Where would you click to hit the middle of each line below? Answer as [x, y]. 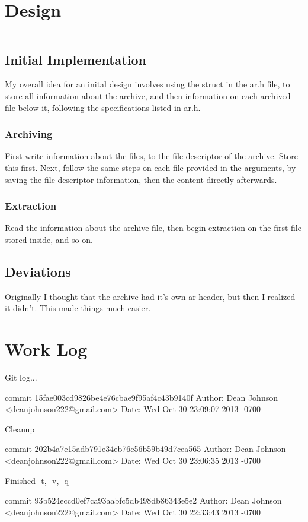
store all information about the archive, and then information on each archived [148, 95]
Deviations [38, 271]
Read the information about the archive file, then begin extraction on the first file [153, 228]
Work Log [46, 349]
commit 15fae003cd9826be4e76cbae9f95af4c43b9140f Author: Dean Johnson [141, 397]
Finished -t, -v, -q [37, 480]
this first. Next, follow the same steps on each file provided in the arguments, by [150, 167]
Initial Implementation [76, 59]
